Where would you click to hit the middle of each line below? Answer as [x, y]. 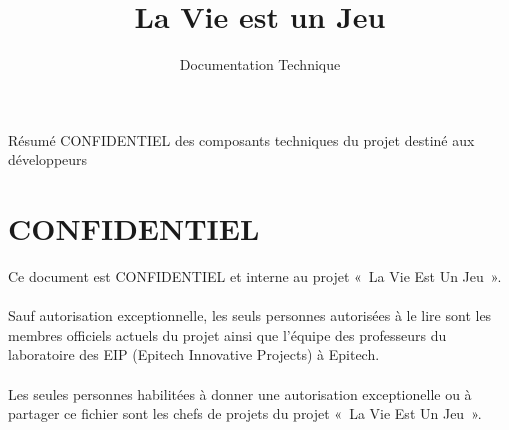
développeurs [48, 159]
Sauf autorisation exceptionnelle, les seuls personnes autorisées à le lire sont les [250, 315]
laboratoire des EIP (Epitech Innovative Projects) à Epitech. [194, 354]
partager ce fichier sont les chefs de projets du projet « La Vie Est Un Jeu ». [245, 413]
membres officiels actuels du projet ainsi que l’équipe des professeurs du [227, 334]
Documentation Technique [260, 64]
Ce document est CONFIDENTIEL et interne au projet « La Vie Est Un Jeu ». [255, 276]
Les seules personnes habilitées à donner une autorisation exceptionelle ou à [240, 393]
